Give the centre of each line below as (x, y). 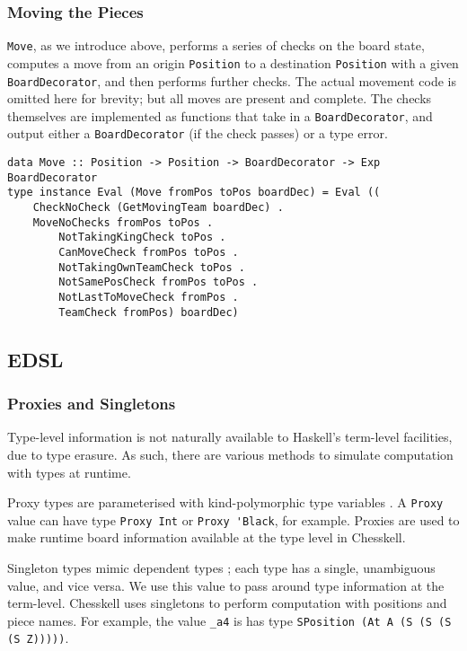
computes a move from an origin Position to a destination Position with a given (233, 62)
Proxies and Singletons (92, 404)
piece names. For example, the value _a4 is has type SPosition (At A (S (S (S (229, 620)
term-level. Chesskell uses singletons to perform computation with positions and (227, 603)
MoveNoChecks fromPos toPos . (123, 222)
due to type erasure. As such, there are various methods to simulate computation (230, 454)
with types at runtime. (69, 472)
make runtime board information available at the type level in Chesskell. (207, 537)
